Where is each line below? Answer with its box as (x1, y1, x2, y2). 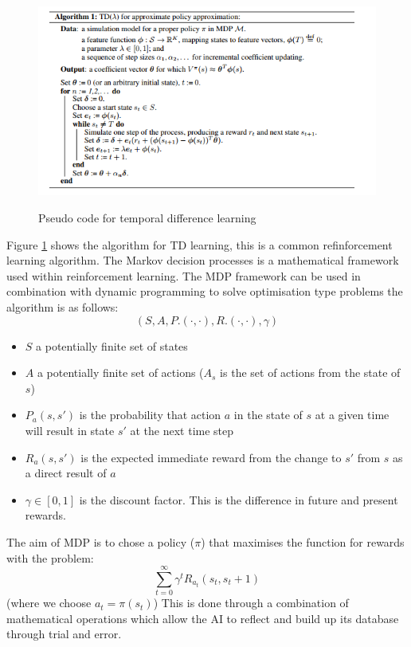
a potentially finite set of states (36, 337, 188, 354)
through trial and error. (6, 625, 122, 642)
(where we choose (6, 594, 92, 611)
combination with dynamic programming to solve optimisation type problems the (6, 283, 403, 300)
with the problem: (6, 549, 94, 566)
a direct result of (25, 465, 107, 481)
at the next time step (130, 422, 234, 438)
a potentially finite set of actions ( (37, 364, 204, 381)
